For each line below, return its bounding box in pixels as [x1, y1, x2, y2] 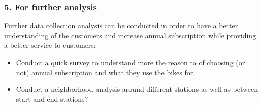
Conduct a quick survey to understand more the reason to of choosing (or [16, 57, 245, 67]
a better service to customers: [4, 40, 96, 50]
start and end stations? [16, 93, 88, 104]
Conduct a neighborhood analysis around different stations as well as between [16, 84, 258, 94]
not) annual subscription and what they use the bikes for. [16, 67, 195, 77]
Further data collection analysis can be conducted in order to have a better [4, 20, 238, 31]
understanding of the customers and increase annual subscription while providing [4, 30, 256, 40]
